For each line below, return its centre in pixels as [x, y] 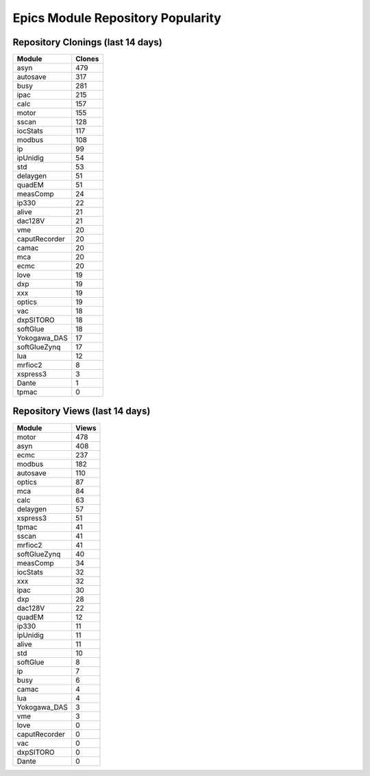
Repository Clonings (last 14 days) [87, 42]
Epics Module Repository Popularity [117, 18]
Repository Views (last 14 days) [82, 411]
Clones [87, 59]
